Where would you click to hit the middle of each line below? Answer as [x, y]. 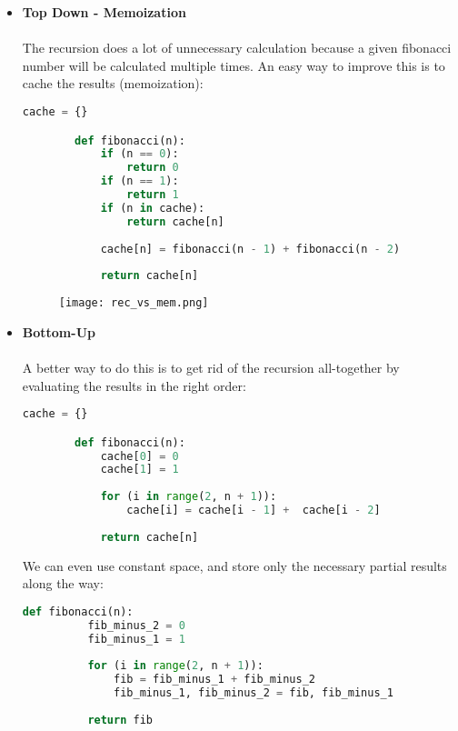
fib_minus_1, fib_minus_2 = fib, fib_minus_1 [254, 693]
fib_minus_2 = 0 [136, 625]
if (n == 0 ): [139, 154]
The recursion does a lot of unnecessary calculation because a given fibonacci [237, 48]
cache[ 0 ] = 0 [139, 456]
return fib [120, 720]
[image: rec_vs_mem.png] [134, 303]
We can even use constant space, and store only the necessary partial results [234, 565]
